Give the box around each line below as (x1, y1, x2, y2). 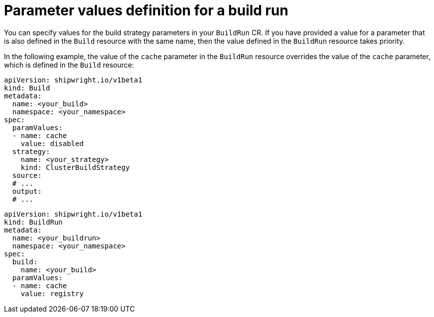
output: (12, 187, 42, 195)
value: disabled (20, 139, 84, 148)
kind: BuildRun (4, 218, 63, 226)
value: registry (20, 289, 84, 298)
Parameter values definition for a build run (4, 2, 288, 19)
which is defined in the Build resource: (4, 60, 134, 69)
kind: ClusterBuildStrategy (20, 163, 130, 171)
